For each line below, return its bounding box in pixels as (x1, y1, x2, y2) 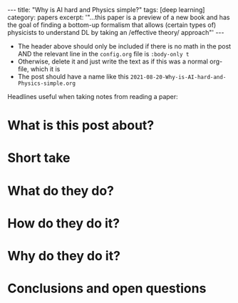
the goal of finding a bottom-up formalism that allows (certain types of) (7, 21, 217, 29)
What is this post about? (7, 118, 155, 133)
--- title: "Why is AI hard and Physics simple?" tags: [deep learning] (7, 6, 205, 14)
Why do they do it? (7, 247, 121, 264)
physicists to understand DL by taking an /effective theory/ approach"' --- (7, 29, 224, 36)
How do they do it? (7, 215, 120, 231)
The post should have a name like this (17, 73, 130, 81)
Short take (7, 150, 71, 166)
